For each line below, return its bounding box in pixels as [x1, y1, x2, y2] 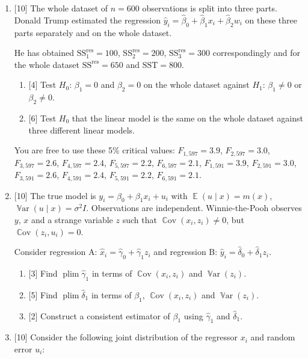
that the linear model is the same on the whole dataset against [72, 111, 303, 124]
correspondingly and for [212, 46, 301, 59]
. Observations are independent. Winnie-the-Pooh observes [86, 201, 302, 214]
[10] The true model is [14, 189, 96, 201]
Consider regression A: [14, 245, 97, 258]
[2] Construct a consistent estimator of [28, 309, 170, 322]
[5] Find [28, 288, 58, 301]
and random [250, 331, 295, 343]
